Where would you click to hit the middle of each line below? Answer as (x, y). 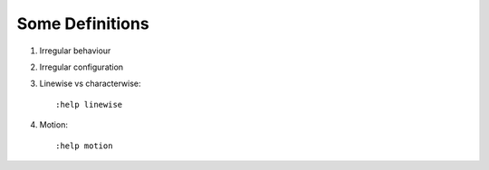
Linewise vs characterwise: (90, 84)
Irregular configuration (81, 67)
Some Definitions (83, 24)
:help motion (84, 146)
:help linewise (89, 104)
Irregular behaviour (75, 51)
